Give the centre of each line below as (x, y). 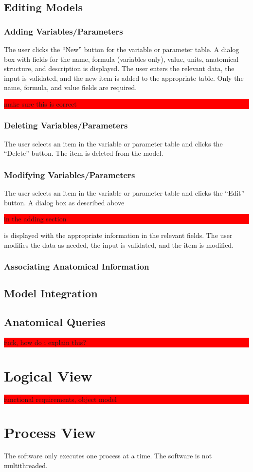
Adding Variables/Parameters (63, 31)
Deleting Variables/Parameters (66, 125)
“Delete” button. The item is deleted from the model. (84, 153)
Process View (50, 432)
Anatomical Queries (55, 322)
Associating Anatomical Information (77, 266)
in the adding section (35, 219)
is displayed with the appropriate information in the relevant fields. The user (118, 235)
